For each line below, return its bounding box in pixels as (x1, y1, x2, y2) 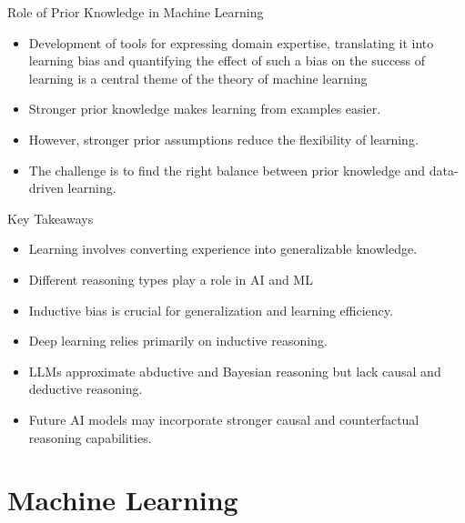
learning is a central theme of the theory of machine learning (28, 68, 368, 87)
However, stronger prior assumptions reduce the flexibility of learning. (28, 129, 419, 148)
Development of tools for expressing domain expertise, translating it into (28, 33, 434, 52)
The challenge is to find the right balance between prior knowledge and (28, 160, 426, 179)
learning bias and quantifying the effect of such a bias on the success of (28, 51, 426, 70)
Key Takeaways (7, 208, 94, 227)
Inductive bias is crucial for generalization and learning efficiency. (28, 300, 393, 319)
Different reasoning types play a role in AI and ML (28, 269, 313, 288)
